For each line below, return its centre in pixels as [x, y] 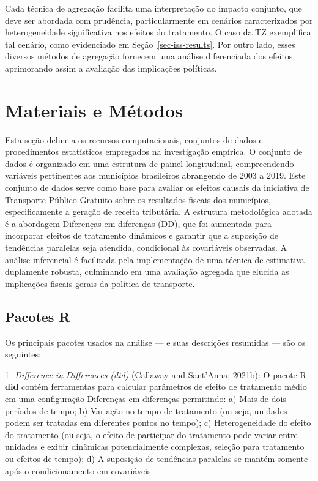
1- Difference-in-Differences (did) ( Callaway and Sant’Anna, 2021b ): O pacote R [156, 374]
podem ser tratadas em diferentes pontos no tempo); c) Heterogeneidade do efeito [158, 423]
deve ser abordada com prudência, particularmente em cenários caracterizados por [159, 20]
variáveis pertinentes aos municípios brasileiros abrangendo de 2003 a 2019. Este [155, 175]
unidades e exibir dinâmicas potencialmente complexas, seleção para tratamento [155, 446]
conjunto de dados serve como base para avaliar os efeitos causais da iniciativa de [157, 188]
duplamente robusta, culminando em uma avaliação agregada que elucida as [147, 271]
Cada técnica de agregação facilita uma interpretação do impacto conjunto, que [153, 8]
